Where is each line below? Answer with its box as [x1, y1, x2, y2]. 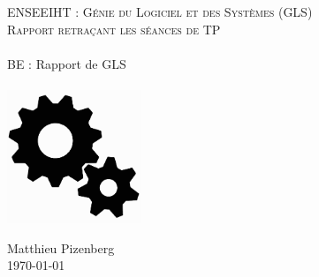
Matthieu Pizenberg [7, 238, 115, 257]
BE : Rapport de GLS [7, 54, 126, 72]
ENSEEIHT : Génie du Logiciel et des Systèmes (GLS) [7, 3, 313, 20]
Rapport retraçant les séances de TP [7, 19, 221, 38]
